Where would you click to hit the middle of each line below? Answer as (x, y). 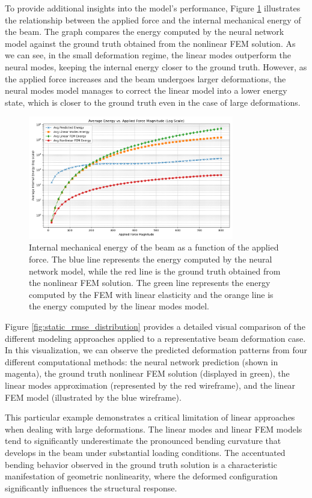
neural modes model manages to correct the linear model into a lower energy (146, 90)
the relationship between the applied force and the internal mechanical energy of (153, 20)
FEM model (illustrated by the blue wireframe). (93, 397)
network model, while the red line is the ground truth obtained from (155, 271)
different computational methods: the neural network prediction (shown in (142, 361)
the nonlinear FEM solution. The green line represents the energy (150, 283)
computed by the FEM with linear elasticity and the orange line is (151, 294)
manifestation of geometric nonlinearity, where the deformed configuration (141, 476)
